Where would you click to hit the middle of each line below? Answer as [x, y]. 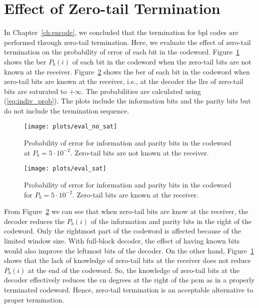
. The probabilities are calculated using [141, 91]
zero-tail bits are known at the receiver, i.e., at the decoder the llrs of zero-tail [124, 81]
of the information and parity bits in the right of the [171, 221]
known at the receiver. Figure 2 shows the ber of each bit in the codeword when [127, 71]
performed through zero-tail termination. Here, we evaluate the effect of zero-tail [127, 42]
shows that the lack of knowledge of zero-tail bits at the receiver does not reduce [127, 260]
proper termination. [34, 299]
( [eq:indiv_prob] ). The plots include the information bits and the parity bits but [127, 101]
